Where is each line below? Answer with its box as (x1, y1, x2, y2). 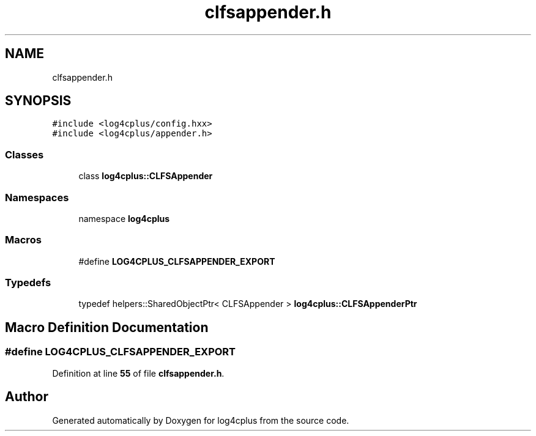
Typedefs (5, 276, 51, 289)
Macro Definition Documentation (5, 319, 209, 335)
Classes (5, 148, 44, 161)
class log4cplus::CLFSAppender (78, 171, 213, 182)
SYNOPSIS (5, 93, 72, 109)
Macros (5, 234, 42, 246)
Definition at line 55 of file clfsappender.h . (52, 368, 225, 379)
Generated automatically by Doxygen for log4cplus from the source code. (52, 415, 349, 426)
